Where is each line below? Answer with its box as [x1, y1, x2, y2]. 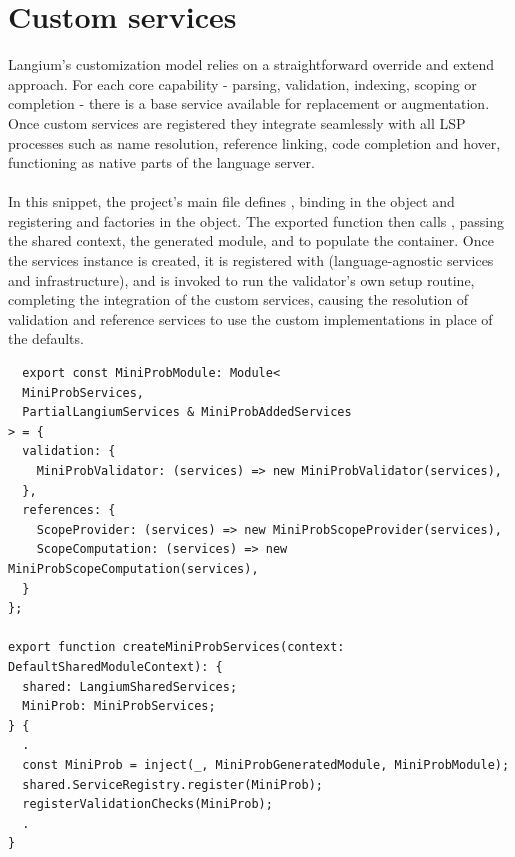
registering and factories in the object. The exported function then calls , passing [8, 210, 505, 231]
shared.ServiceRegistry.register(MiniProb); [22, 777, 323, 792]
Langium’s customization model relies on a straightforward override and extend [8, 54, 495, 75]
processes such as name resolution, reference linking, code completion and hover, [8, 132, 501, 153]
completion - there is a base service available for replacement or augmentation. [8, 93, 490, 114]
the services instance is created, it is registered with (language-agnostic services [8, 250, 494, 271]
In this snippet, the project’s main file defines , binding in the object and [8, 191, 455, 212]
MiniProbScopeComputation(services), [8, 561, 259, 576]
